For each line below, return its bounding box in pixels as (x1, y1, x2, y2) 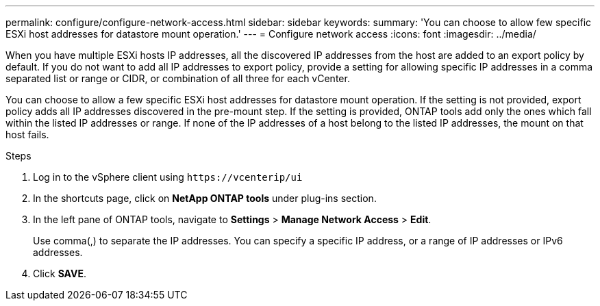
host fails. (5, 129, 49, 140)
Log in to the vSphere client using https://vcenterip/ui (33, 171, 303, 183)
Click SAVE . (33, 268, 86, 279)
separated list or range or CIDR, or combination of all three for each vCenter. (5, 73, 350, 84)
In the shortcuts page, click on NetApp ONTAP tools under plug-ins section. (33, 192, 377, 204)
